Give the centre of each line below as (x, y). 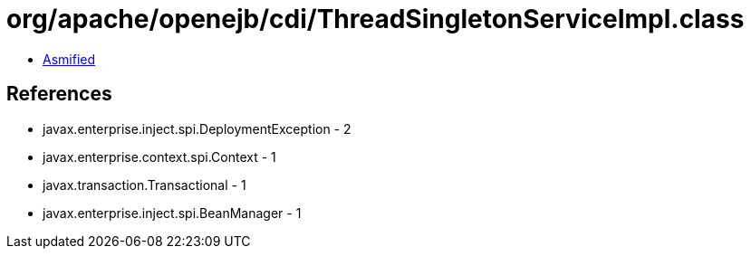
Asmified (69, 59)
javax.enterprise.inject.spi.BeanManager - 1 (172, 213)
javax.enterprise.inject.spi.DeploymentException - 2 (197, 128)
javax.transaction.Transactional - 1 (144, 185)
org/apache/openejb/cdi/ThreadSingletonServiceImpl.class (375, 19)
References (59, 94)
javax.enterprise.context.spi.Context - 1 (159, 156)
